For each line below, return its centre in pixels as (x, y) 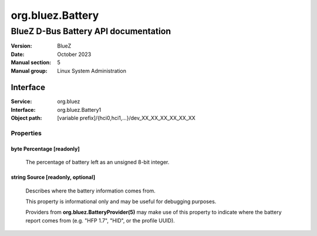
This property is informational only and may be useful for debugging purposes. (121, 201)
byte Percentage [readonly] (45, 149)
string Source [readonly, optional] (53, 177)
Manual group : (29, 71)
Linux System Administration (92, 71)
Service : (21, 102)
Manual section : (31, 62)
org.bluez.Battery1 (79, 109)
